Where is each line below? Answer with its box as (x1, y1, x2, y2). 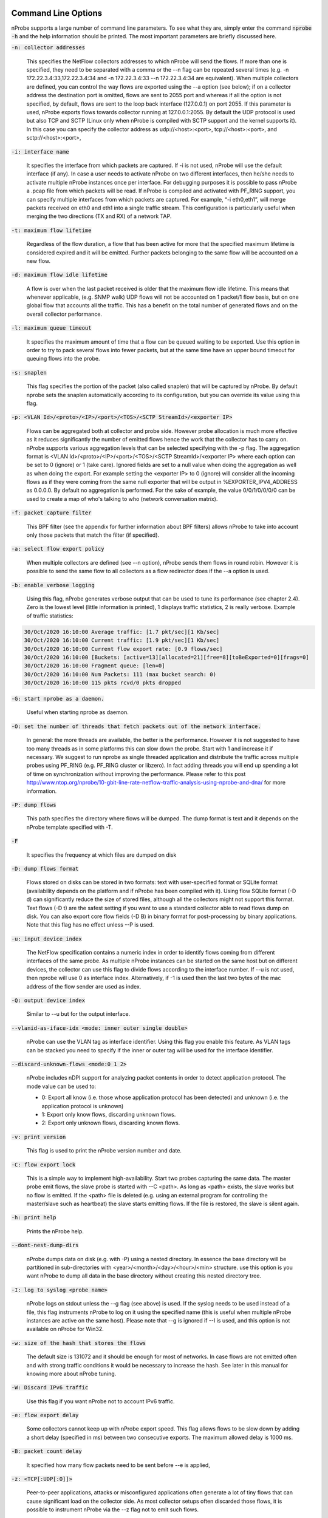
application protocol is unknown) (41, 1102, 124, 1109)
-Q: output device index (11, 997, 85, 1004)
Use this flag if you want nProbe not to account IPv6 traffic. (26, 1397, 175, 1405)
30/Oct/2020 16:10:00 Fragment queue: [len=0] (24, 662, 165, 669)
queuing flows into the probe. (26, 355, 100, 362)
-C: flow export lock (11, 1161, 76, 1168)
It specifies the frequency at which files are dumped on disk (26, 851, 177, 859)
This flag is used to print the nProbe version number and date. (26, 1147, 182, 1154)
